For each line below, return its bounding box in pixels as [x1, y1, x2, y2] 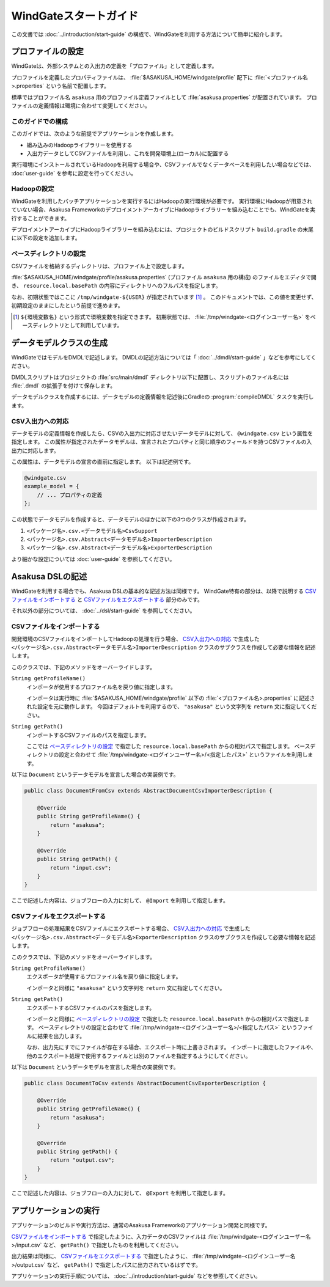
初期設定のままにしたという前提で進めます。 [11, 302, 123, 309]
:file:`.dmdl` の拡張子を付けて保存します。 [11, 382, 116, 389]
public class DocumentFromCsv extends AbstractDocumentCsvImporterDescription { [24, 787, 273, 794]
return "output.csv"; [50, 1157, 115, 1164]
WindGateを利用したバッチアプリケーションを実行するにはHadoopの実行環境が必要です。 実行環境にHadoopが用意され [11, 197, 313, 205]
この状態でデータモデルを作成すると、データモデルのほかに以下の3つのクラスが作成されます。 [11, 516, 250, 523]
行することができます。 [11, 215, 70, 222]
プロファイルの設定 [11, 46, 84, 57]
